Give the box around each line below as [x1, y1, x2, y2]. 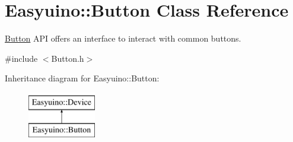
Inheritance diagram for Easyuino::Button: [5, 72, 160, 84]
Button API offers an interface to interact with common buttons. [5, 32, 241, 45]
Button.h [51, 52, 84, 64]
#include [5, 52, 38, 64]
